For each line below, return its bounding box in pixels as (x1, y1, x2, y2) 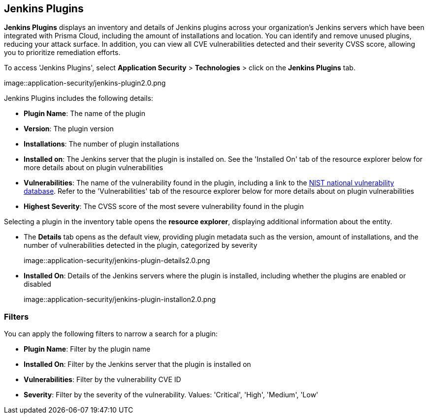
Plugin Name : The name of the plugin (24, 109, 146, 118)
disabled (24, 280, 51, 289)
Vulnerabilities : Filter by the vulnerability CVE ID (24, 375, 181, 384)
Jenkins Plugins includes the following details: (4, 94, 153, 103)
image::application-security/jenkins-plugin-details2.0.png (24, 256, 210, 265)
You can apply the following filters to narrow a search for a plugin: (4, 329, 218, 338)
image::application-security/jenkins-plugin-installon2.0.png (24, 295, 216, 304)
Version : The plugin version (24, 124, 114, 133)
